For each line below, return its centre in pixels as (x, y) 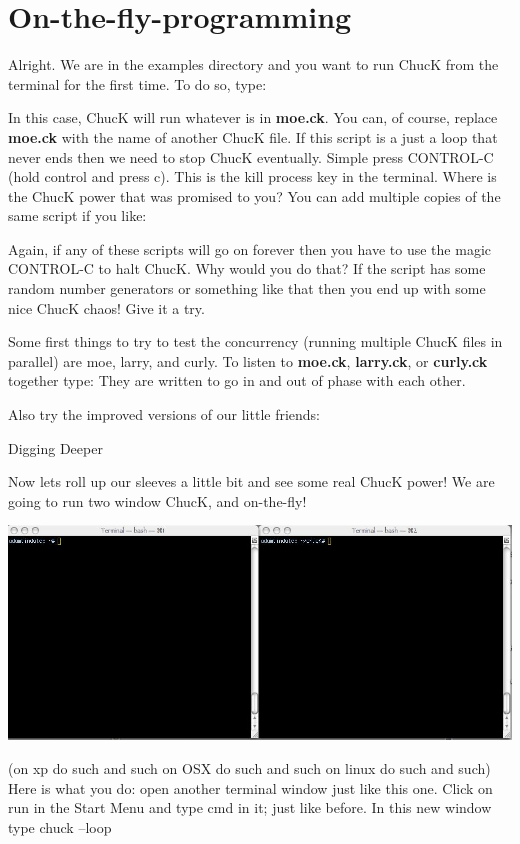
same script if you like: (77, 215)
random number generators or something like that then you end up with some (247, 288)
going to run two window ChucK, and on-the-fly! (157, 500)
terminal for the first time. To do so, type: (137, 83)
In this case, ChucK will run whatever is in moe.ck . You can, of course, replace (253, 117)
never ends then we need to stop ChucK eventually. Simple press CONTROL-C (251, 156)
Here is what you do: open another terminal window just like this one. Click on (250, 787)
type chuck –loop (60, 826)
